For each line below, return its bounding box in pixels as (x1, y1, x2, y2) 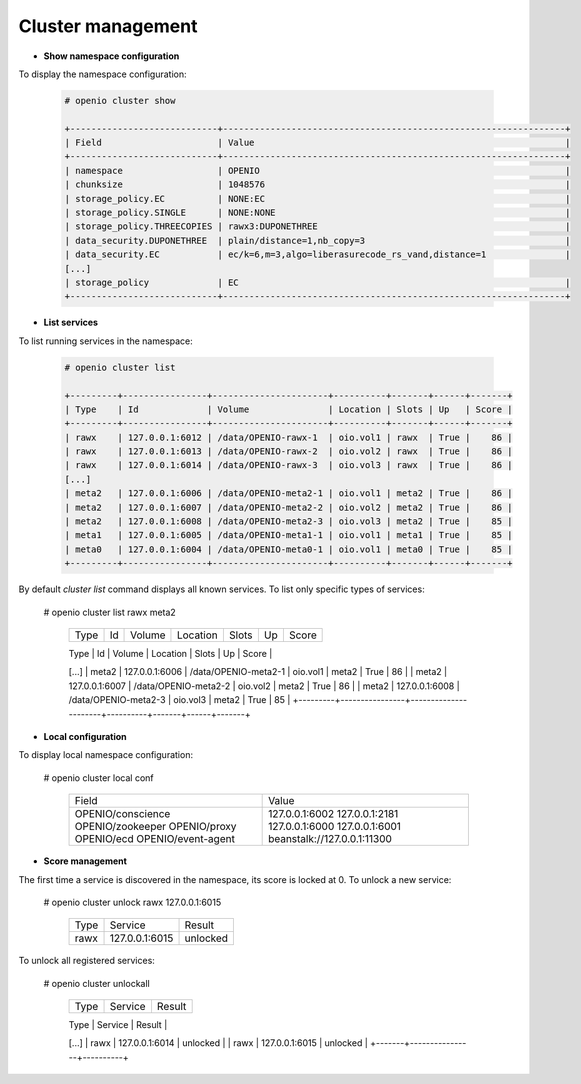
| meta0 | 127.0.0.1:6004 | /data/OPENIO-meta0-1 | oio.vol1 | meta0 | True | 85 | (64, 543, 514, 555)
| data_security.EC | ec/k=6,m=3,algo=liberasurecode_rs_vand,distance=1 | (64, 249, 571, 260)
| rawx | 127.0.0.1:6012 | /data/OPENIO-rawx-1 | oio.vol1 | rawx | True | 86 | (64, 431, 514, 443)
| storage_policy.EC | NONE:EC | (64, 193, 571, 204)
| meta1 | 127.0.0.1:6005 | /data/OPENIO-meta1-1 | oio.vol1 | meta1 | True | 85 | (64, 530, 514, 541)
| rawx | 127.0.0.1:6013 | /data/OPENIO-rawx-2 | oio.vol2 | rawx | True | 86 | (64, 446, 514, 457)
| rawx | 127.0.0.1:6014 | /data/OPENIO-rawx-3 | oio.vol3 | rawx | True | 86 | (64, 460, 514, 471)
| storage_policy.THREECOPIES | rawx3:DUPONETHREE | (64, 221, 571, 232)
